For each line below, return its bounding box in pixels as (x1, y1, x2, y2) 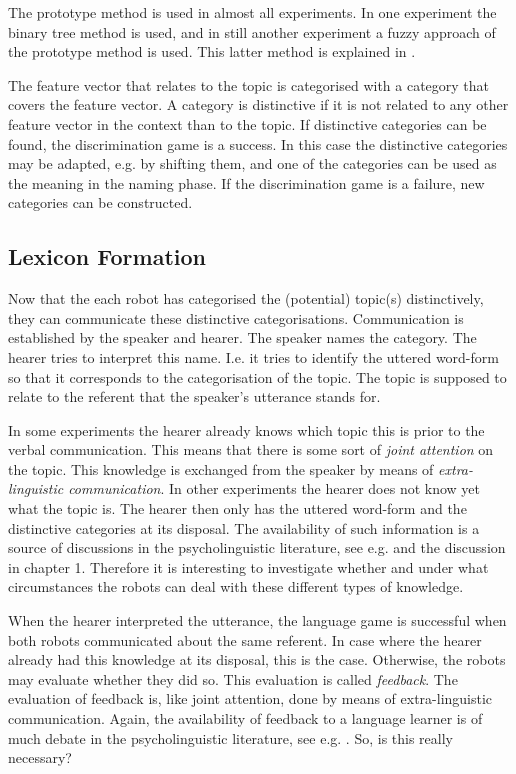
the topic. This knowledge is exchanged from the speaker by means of (8, 458, 434, 479)
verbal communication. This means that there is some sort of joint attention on (8, 439, 494, 460)
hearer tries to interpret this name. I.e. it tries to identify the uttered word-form (8, 346, 499, 367)
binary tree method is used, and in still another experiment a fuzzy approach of (8, 21, 496, 42)
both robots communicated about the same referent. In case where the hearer (8, 629, 482, 650)
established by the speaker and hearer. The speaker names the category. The (8, 327, 477, 348)
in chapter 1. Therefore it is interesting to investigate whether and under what (8, 556, 489, 577)
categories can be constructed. (8, 192, 193, 213)
